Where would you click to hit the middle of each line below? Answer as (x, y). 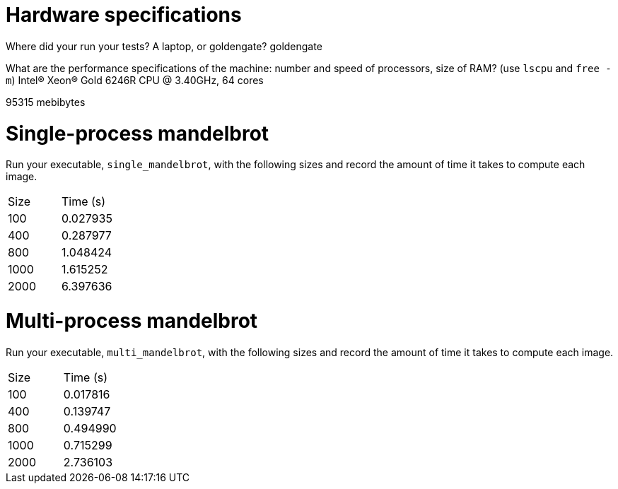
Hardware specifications (124, 15)
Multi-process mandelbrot (132, 321)
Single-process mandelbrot (138, 133)
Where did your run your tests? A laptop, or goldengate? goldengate (164, 46)
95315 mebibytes (46, 102)
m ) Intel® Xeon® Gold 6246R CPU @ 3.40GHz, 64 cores (135, 80)
